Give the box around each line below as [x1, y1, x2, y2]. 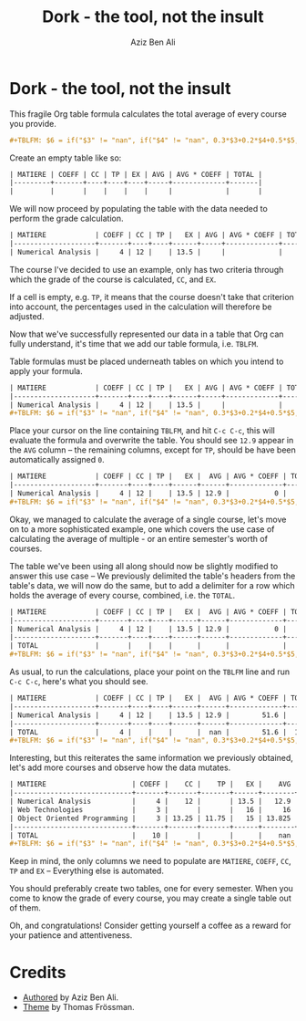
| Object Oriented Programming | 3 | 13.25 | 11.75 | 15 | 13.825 [9, 814, 291, 823]
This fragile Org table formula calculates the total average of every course [9, 108, 287, 120]
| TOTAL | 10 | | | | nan [9, 830, 291, 840]
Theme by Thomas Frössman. [22, 1002, 135, 1013]
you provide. [9, 118, 56, 129]
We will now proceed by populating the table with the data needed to [9, 203, 269, 214]
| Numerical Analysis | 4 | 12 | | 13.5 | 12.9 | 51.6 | [9, 710, 287, 720]
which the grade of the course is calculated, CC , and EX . [9, 274, 217, 285]
